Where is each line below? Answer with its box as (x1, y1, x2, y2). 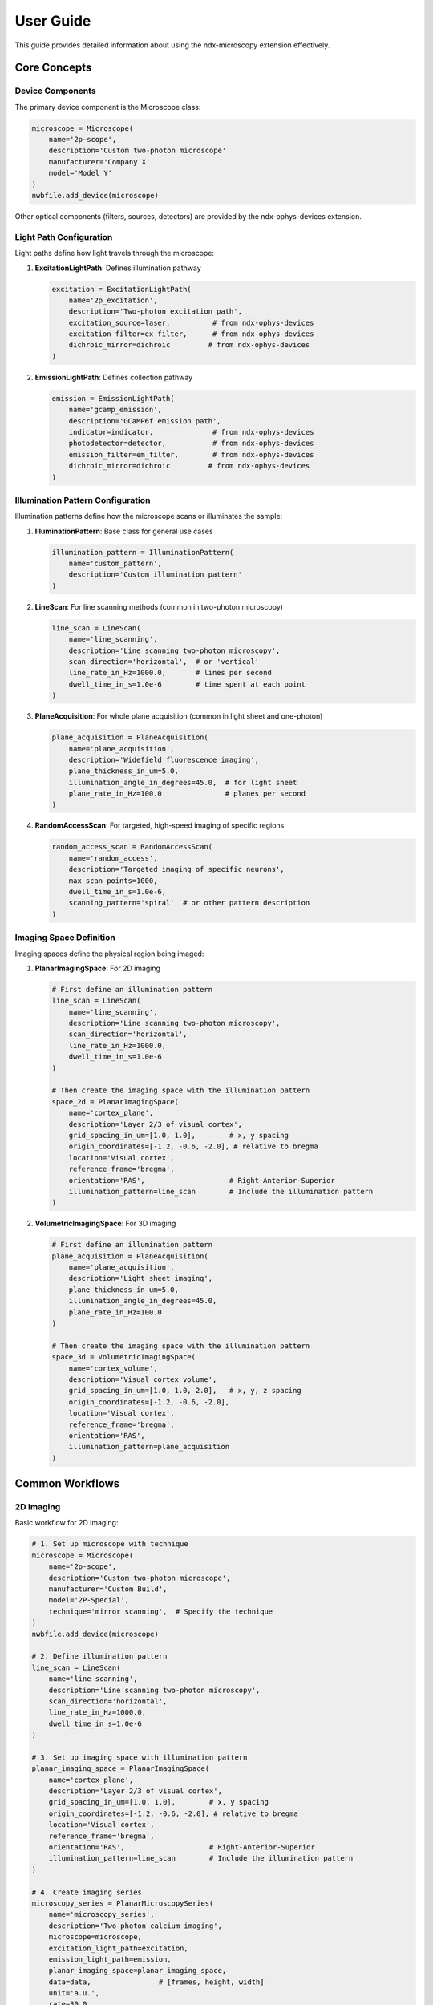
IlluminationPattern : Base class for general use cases (34, 526, 213, 536)
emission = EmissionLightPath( (51, 394, 176, 403)
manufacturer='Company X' (48, 157, 151, 166)
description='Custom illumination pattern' (68, 570, 242, 579)
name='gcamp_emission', (68, 405, 162, 415)
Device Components (14, 85, 96, 96)
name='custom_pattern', (68, 559, 162, 569)
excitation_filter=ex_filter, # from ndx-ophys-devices (68, 330, 314, 338)
